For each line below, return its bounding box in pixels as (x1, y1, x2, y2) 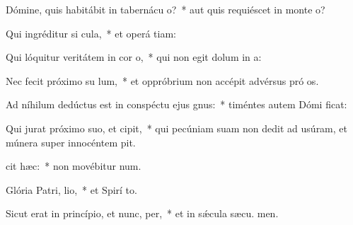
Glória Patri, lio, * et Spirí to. (6, 182, 137, 197)
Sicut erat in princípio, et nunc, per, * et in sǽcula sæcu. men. (6, 206, 279, 221)
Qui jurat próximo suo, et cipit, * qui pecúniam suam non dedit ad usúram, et (6, 120, 347, 135)
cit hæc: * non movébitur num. (6, 158, 141, 173)
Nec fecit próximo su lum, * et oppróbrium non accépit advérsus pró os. (6, 73, 319, 88)
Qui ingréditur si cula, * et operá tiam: (6, 25, 176, 40)
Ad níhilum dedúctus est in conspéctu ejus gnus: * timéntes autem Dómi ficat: (6, 97, 347, 112)
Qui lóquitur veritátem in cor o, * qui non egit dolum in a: (6, 50, 262, 64)
